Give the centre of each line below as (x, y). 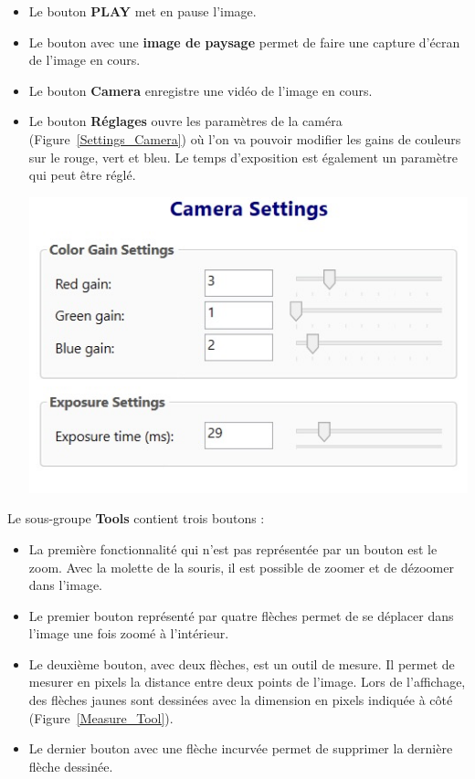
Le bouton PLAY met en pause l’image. (142, 11)
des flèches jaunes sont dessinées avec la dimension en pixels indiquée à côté (241, 700)
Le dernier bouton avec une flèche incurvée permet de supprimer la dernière (241, 748)
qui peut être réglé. (82, 175)
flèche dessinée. (71, 766)
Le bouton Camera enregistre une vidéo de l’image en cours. (201, 90)
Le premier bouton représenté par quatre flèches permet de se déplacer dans (241, 615)
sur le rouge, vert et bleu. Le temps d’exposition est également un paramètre (243, 157)
